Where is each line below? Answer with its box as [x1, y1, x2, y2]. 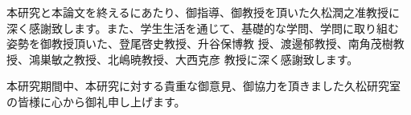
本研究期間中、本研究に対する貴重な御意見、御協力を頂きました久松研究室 [6, 77, 401, 94]
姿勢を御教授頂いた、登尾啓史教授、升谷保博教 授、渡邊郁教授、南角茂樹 [6, 35, 393, 52]
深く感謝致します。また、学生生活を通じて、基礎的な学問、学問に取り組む [6, 19, 399, 36]
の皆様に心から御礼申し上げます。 [6, 93, 186, 109]
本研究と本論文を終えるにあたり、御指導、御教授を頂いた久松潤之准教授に [6, 4, 401, 20]
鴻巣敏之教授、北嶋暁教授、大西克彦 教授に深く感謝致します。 [28, 50, 359, 67]
